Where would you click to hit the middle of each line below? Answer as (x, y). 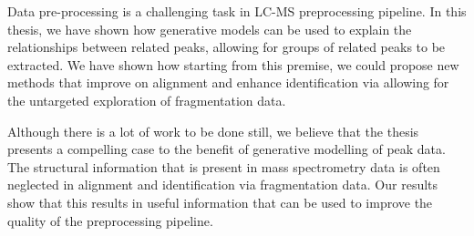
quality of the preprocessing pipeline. (110, 220)
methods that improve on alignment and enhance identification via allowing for (228, 82)
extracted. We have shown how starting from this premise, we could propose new (233, 64)
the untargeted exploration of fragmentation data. (147, 100)
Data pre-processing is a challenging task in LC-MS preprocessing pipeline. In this (237, 11)
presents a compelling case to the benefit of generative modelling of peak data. (227, 149)
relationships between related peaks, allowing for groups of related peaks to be (227, 47)
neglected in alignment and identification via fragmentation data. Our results (223, 185)
